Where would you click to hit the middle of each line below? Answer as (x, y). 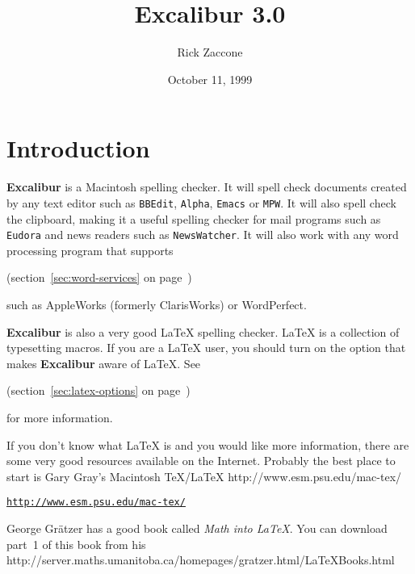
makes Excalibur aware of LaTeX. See (104, 363)
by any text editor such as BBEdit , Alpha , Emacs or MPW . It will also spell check (201, 202)
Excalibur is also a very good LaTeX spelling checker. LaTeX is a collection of (203, 331)
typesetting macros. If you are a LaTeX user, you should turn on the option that (206, 348)
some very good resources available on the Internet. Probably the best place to (201, 461)
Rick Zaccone (210, 52)
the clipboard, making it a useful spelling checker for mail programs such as (194, 218)
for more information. (60, 417)
